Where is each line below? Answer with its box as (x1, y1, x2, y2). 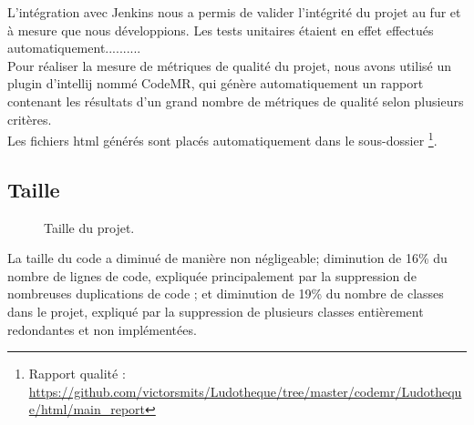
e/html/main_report (28, 400, 146, 419)
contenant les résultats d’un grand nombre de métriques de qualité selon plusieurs (7, 91, 464, 110)
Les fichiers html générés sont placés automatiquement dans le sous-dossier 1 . (7, 128, 438, 149)
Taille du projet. (44, 218, 135, 237)
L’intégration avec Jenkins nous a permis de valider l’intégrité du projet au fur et (7, 3, 461, 21)
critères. (7, 109, 52, 128)
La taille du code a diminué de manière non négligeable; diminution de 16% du (7, 248, 448, 268)
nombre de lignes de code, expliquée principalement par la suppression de (7, 266, 417, 285)
